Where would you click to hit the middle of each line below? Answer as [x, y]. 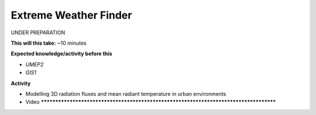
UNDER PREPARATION [38, 33]
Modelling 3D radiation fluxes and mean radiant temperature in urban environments [126, 94]
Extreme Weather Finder [71, 15]
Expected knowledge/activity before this [61, 54]
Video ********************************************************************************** [151, 102]
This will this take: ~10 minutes [49, 43]
